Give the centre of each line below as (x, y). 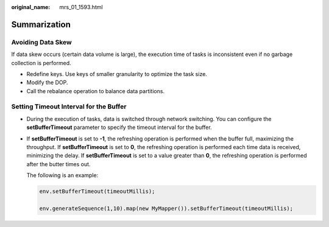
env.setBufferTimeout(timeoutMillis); (97, 191)
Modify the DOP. (47, 83)
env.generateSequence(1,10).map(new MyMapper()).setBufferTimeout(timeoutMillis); (166, 208)
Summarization (41, 24)
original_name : (31, 7)
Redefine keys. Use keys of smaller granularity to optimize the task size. (117, 74)
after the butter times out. (58, 164)
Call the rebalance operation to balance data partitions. (95, 91)
